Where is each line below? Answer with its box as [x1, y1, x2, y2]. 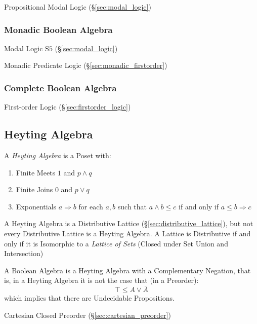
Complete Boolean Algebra [4, 81, 117, 94]
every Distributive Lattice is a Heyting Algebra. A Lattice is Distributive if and [4, 228, 251, 238]
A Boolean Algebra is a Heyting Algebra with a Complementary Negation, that [4, 265, 251, 275]
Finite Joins [16, 184, 53, 195]
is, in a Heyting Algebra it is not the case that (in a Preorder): [4, 275, 199, 285]
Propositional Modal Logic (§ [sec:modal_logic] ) [4, 2, 151, 12]
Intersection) [4, 248, 44, 259]
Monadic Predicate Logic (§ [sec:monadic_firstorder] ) [4, 60, 167, 70]
